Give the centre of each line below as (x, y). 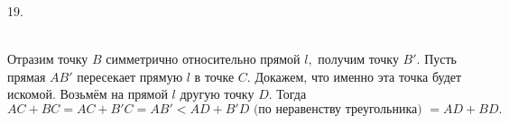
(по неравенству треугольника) (338, 109)
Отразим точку (48, 59)
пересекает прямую (130, 76)
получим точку (358, 59)
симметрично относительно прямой (203, 59)
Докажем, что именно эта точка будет (358, 76)
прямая (27, 76)
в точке (214, 76)
